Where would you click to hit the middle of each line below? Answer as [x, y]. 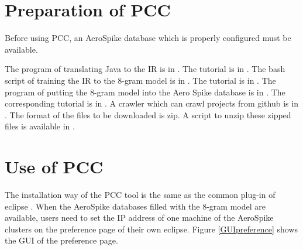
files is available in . [40, 126]
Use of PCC [54, 167]
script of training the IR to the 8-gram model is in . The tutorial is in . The [140, 80]
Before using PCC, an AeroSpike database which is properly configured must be [148, 38]
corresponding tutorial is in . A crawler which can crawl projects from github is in [151, 103]
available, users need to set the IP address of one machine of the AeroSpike [139, 218]
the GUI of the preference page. [61, 240]
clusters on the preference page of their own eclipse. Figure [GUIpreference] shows [151, 229]
